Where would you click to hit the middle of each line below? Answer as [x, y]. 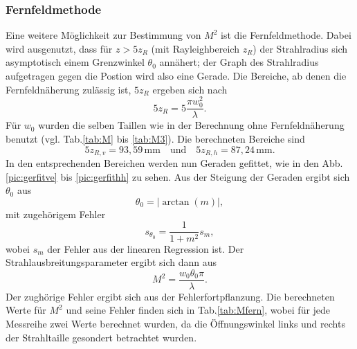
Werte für [26, 310]
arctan [176, 202]
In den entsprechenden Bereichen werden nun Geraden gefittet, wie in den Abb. [174, 163]
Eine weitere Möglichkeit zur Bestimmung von [103, 35]
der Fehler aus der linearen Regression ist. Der [146, 248]
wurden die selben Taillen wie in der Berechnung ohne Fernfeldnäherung [191, 125]
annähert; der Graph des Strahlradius [239, 62]
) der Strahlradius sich [300, 48]
